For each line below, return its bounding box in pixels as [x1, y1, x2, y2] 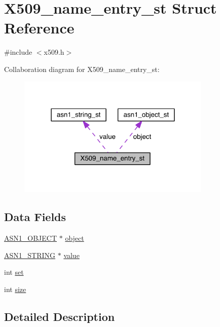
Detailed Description [4, 308, 115, 324]
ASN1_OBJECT [4, 233, 57, 243]
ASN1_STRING [4, 249, 56, 260]
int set [4, 267, 24, 277]
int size [4, 283, 26, 294]
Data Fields [4, 209, 66, 225]
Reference [4, 17, 75, 38]
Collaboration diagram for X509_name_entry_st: [4, 63, 160, 74]
